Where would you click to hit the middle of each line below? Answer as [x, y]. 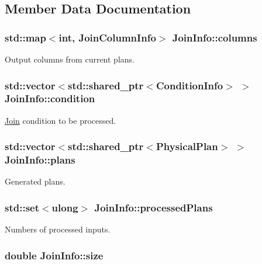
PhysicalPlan [187, 146]
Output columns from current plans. [70, 59]
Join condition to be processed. [61, 120]
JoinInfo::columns [215, 37]
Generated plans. [35, 181]
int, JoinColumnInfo [107, 37]
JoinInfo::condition [50, 98]
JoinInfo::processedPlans [154, 207]
